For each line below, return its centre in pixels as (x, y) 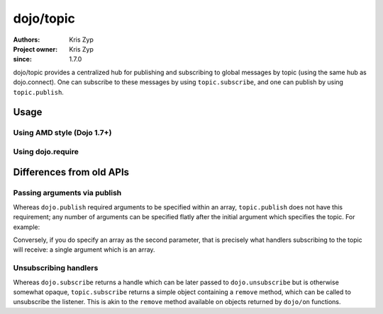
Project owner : (35, 49)
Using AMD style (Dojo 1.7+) (62, 133)
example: (27, 227)
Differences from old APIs (71, 172)
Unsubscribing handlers (56, 268)
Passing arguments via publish (67, 193)
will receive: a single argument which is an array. (84, 250)
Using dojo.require (46, 151)
